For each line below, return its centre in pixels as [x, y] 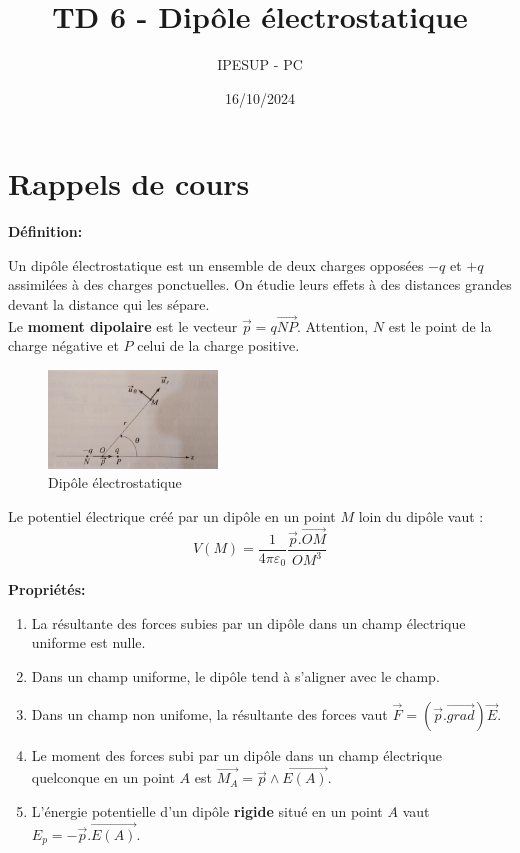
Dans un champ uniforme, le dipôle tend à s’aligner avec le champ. [235, 676]
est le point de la [440, 325]
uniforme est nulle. [88, 642]
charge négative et [63, 345]
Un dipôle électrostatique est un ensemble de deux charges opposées [216, 264]
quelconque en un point [103, 777]
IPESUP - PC [260, 64]
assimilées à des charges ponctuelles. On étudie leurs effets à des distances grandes [260, 284]
